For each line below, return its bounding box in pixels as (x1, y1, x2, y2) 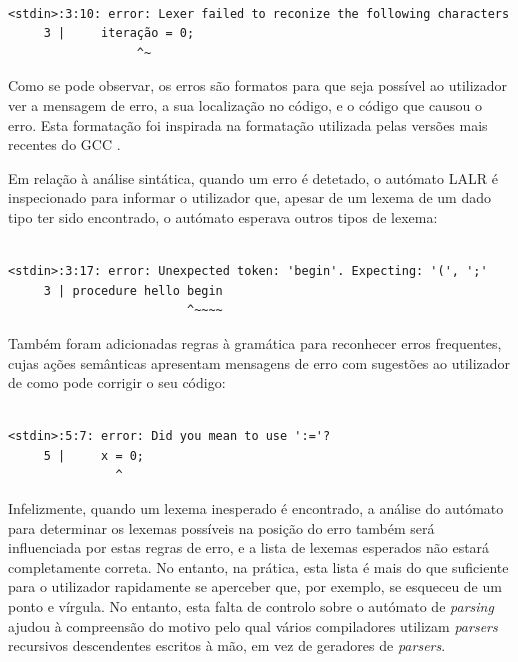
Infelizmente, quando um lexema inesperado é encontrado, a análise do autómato (8, 498, 504, 519)
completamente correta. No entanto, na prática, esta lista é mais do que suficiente (8, 556, 509, 577)
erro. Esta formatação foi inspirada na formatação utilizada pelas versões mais (8, 114, 488, 135)
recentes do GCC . (8, 134, 121, 155)
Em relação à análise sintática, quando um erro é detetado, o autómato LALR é (8, 167, 498, 188)
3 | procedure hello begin (43, 283, 223, 298)
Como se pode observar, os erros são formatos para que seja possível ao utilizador (8, 75, 508, 96)
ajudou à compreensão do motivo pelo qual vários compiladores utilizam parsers (8, 615, 498, 636)
